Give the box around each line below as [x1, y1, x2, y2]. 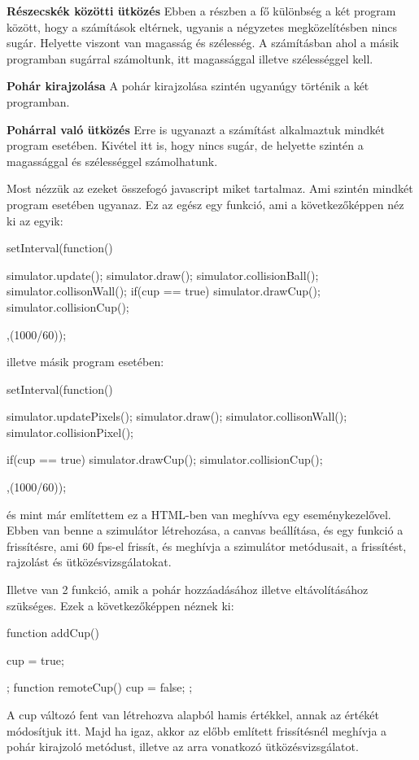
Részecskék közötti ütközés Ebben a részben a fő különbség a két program [7, 2, 396, 19]
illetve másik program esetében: [7, 353, 164, 370]
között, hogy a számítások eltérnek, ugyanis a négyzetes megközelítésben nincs [7, 18, 397, 35]
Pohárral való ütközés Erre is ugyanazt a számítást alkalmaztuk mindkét [7, 120, 385, 138]
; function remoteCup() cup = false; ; [7, 679, 193, 696]
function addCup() [7, 624, 99, 641]
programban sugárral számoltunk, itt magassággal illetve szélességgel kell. [7, 50, 373, 67]
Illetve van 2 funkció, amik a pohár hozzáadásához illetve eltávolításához [7, 581, 369, 598]
